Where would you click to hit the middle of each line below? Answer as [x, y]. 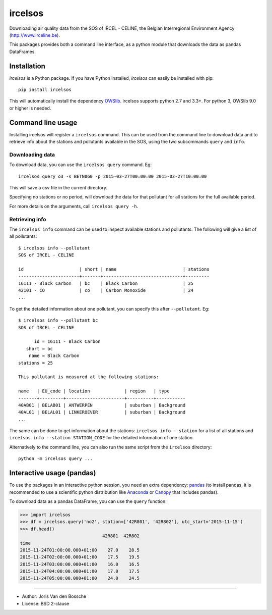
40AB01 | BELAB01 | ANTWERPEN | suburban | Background [102, 405]
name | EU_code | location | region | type [94, 391]
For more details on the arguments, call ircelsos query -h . [74, 206]
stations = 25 [36, 363]
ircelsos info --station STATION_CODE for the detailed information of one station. [101, 438]
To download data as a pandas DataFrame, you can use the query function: [88, 501]
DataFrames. [23, 52]
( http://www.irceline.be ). [35, 35]
